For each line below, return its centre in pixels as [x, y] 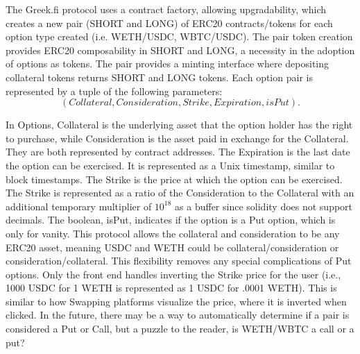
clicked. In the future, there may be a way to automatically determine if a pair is [178, 315]
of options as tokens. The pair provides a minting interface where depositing [168, 64]
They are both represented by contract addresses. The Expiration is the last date [178, 152]
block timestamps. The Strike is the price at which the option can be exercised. [174, 179]
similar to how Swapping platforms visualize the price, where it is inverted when [176, 301]
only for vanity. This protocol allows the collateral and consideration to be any [173, 233]
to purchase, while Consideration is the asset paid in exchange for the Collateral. [177, 138]
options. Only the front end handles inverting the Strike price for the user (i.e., [173, 274]
